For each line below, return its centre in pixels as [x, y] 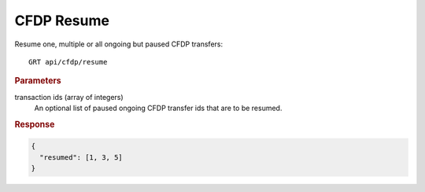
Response [35, 124]
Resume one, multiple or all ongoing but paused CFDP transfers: [119, 44]
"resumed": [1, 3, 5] [81, 157]
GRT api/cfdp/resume [68, 62]
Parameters [38, 81]
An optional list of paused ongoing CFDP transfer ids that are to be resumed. [158, 108]
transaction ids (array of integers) [69, 97]
